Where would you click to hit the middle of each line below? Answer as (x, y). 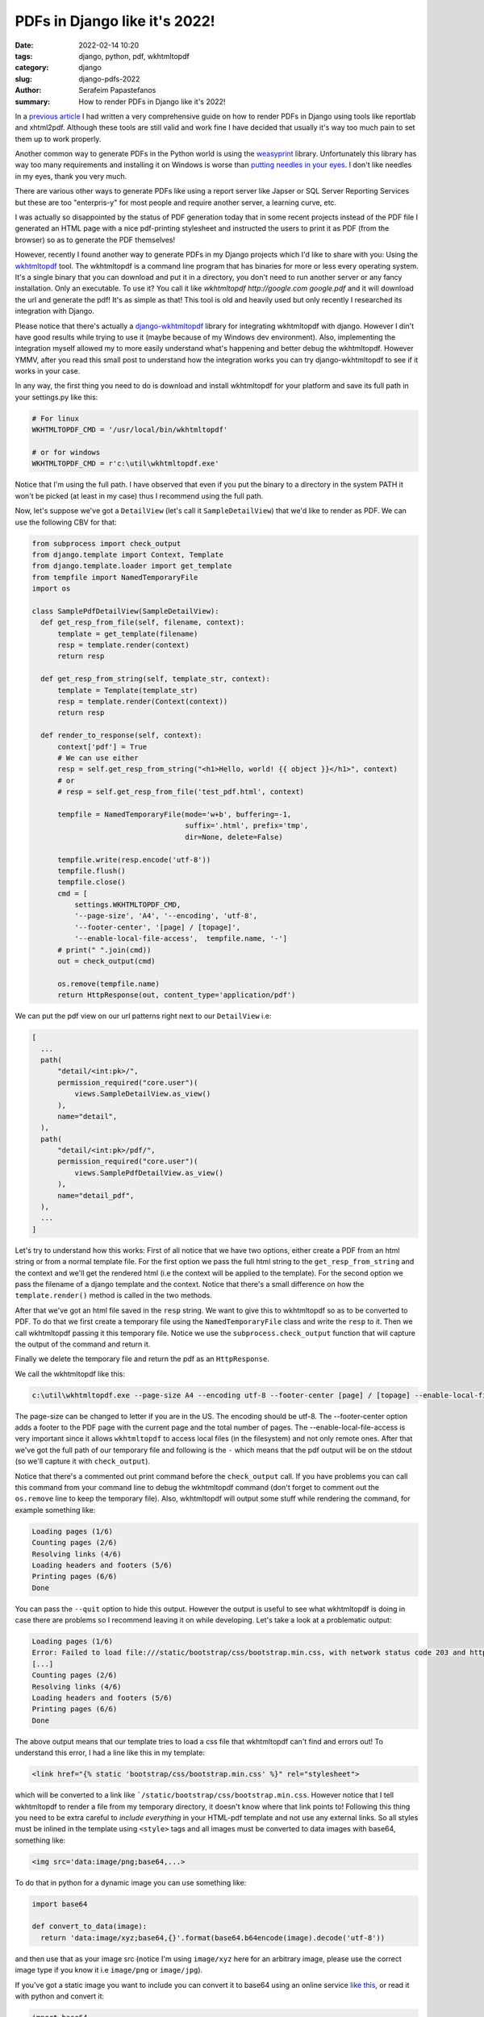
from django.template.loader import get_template (132, 566)
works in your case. (48, 371)
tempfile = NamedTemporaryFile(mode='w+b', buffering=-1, (175, 814)
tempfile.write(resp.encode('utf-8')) (134, 860)
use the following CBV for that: (66, 522)
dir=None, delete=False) (234, 837)
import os (51, 589)
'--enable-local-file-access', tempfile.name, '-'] (181, 939)
